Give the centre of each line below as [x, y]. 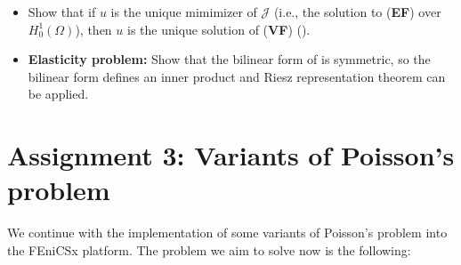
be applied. [58, 94]
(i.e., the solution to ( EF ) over [357, 12]
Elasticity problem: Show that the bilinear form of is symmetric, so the [229, 59]
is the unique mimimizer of [184, 12]
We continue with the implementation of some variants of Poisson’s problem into [227, 233]
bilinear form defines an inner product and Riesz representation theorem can [237, 76]
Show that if [62, 12]
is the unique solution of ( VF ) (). [218, 29]
